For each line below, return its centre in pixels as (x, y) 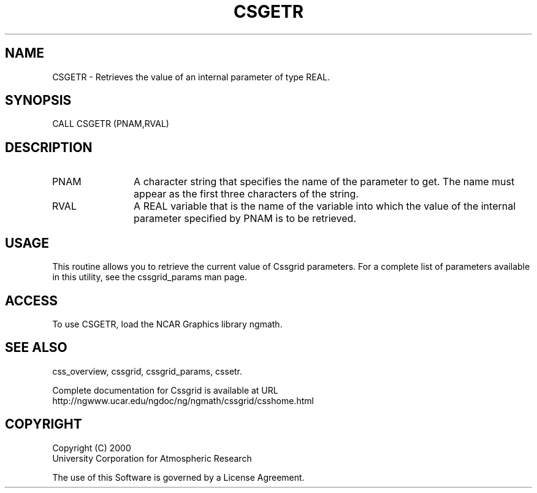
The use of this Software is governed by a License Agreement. (178, 477)
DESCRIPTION (49, 147)
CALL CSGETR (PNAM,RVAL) (111, 124)
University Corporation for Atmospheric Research (152, 458)
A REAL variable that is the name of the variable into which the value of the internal (325, 206)
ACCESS (32, 300)
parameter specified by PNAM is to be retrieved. (245, 219)
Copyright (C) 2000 (92, 448)
